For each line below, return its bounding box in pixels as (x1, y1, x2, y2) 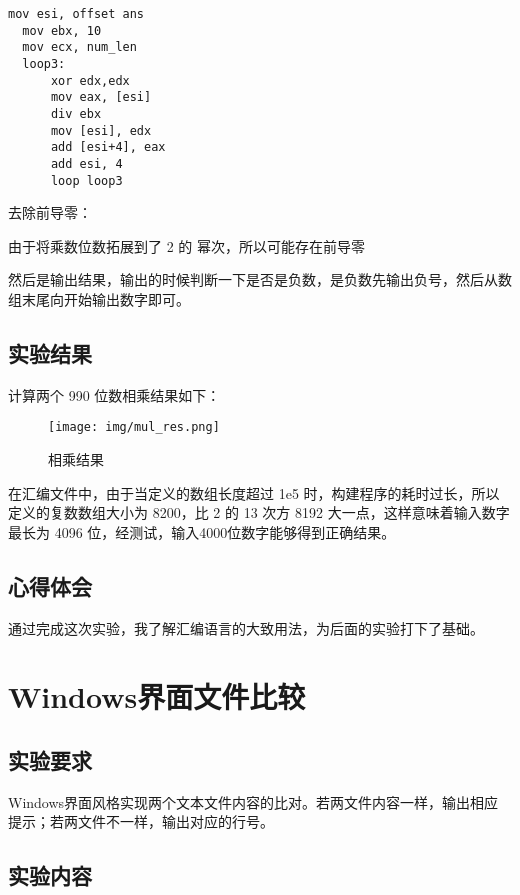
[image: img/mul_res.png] (48, 420, 220, 435)
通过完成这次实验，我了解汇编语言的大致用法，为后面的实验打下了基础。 (8, 617, 484, 638)
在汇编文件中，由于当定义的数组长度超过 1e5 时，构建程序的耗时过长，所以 (8, 482, 500, 503)
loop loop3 (50, 173, 123, 188)
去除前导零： (8, 202, 92, 223)
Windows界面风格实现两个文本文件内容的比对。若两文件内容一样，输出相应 (8, 791, 499, 812)
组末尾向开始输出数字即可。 (8, 289, 190, 309)
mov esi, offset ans (8, 7, 145, 21)
